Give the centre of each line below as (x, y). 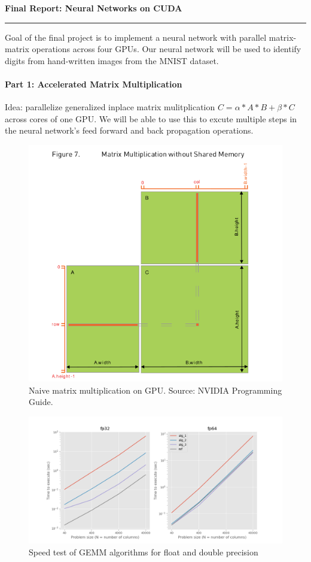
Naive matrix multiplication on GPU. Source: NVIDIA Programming (155, 390)
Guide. (41, 402)
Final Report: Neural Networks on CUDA (94, 8)
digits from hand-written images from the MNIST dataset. (112, 60)
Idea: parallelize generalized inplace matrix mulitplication (110, 107)
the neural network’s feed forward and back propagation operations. (129, 130)
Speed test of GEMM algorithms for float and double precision (144, 552)
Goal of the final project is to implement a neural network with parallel (136, 37)
